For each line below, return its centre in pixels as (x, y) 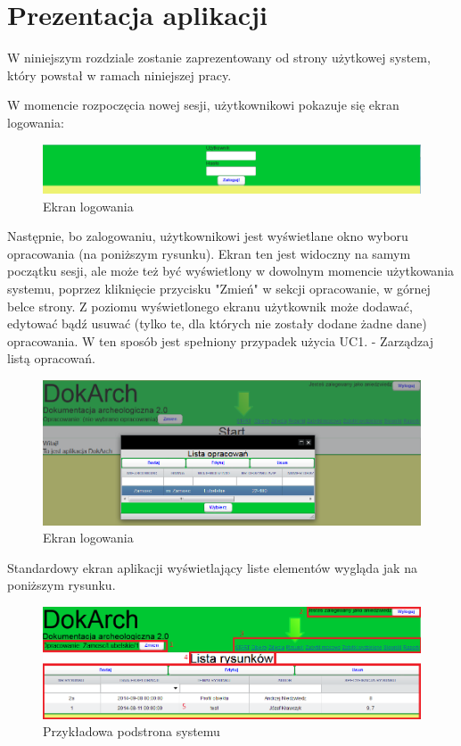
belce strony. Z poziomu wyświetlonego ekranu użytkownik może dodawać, (210, 306)
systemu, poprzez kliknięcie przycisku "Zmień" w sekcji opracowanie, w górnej (219, 289)
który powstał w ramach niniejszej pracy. (119, 75)
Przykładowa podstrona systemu (132, 731)
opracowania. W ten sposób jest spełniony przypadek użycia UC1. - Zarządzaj (221, 340)
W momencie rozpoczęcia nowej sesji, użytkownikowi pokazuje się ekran (203, 105)
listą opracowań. (51, 358)
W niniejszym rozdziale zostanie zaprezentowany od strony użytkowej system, (219, 58)
